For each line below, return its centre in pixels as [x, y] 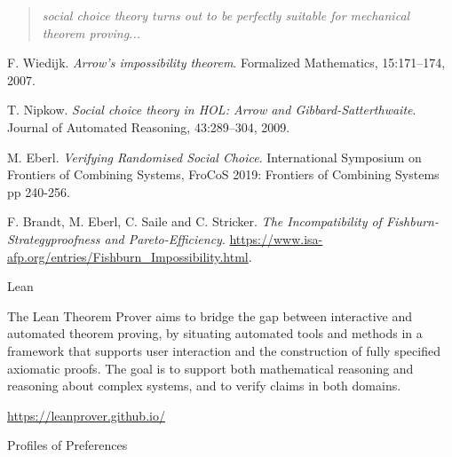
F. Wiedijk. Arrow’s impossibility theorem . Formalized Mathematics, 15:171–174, [226, 63]
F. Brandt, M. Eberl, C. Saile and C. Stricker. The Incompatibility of [194, 221]
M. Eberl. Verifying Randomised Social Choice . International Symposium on [214, 157]
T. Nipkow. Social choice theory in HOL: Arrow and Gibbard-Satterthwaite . [212, 110]
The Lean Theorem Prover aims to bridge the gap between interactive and [210, 315]
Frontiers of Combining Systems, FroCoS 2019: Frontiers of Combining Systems [223, 174]
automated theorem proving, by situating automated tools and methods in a [215, 333]
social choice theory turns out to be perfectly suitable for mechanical [226, 15]
